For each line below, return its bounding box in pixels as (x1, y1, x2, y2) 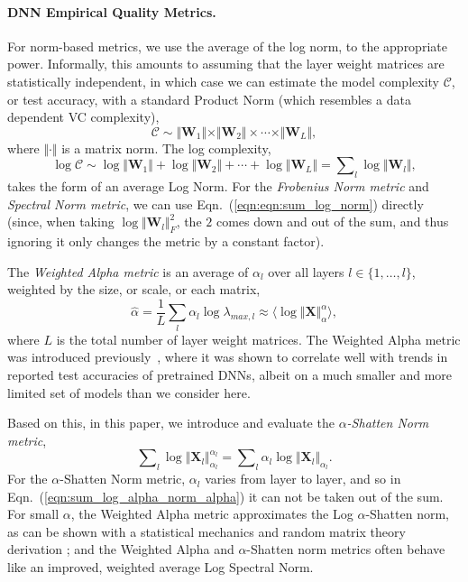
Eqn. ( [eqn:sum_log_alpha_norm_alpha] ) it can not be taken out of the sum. (7, 486, 444, 505)
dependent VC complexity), (7, 107, 160, 126)
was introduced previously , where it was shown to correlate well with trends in (7, 347, 448, 366)
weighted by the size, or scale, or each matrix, (7, 280, 261, 299)
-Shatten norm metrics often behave (246, 540, 445, 559)
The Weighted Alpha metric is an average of (7, 262, 249, 281)
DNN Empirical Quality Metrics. (7, 2, 216, 21)
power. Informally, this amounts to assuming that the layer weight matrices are (7, 54, 445, 73)
